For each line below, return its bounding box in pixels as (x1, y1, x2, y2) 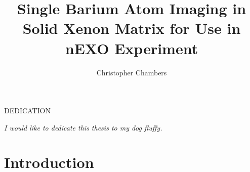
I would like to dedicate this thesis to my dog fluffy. (4, 122, 162, 133)
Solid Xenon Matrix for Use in (22, 18, 241, 38)
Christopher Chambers (96, 67, 167, 77)
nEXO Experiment (65, 37, 198, 58)
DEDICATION (4, 105, 51, 116)
